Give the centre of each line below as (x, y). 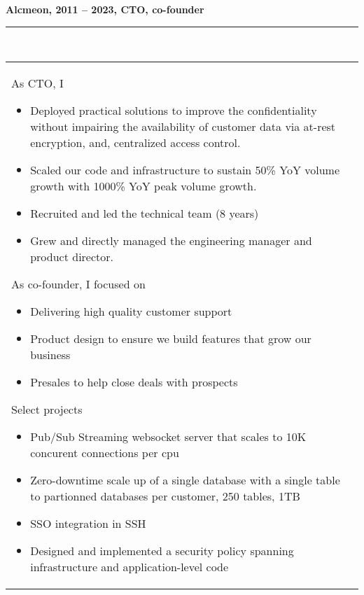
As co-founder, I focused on (78, 284)
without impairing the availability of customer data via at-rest (183, 127)
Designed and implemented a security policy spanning (162, 551)
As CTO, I (37, 83)
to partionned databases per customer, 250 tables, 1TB (165, 496)
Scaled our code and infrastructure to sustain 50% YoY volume (185, 170)
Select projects (47, 409)
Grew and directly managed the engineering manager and (171, 241)
